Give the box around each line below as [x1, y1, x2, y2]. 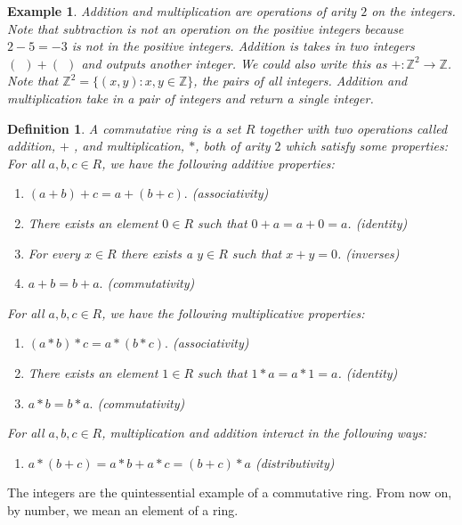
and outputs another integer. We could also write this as [81, 53, 387, 72]
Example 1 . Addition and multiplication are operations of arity [7, 2, 357, 20]
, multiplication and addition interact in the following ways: [101, 423, 427, 442]
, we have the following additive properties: [101, 153, 335, 172]
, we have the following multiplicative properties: [101, 303, 365, 322]
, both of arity [195, 136, 271, 155]
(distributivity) [255, 453, 335, 472]
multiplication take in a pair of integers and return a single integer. [7, 88, 374, 107]
